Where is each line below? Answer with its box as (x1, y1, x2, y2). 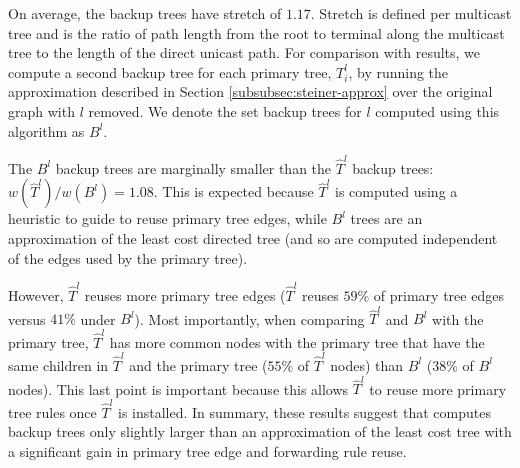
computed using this (375, 100, 500, 121)
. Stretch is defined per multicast (310, 3, 512, 23)
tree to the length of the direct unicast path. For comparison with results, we (8, 42, 481, 63)
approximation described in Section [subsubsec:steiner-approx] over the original (8, 81, 493, 102)
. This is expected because (153, 181, 314, 202)
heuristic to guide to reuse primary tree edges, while (8, 208, 327, 229)
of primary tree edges (373, 284, 504, 305)
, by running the (348, 61, 449, 82)
